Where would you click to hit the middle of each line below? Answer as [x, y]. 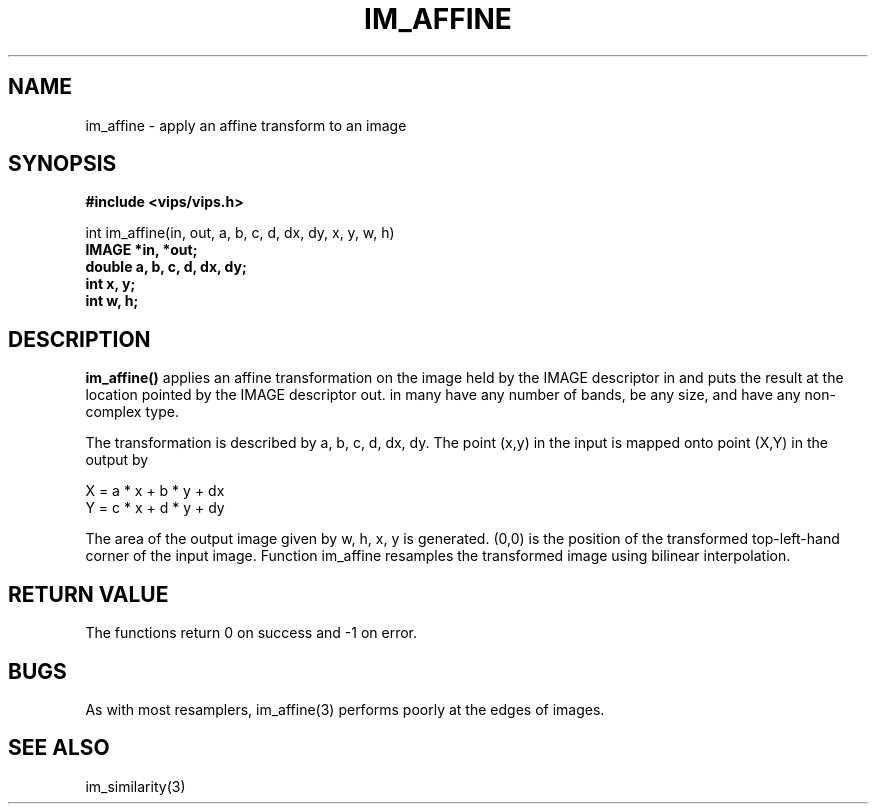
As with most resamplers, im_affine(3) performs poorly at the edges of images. [345, 709]
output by [117, 460]
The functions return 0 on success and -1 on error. [251, 633]
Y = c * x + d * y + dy [155, 508]
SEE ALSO [59, 748]
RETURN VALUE [88, 594]
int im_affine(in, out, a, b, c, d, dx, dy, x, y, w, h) [240, 233]
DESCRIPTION [79, 339]
